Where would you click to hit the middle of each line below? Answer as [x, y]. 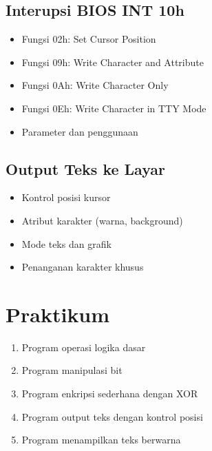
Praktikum [58, 314]
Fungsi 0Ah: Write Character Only [95, 85]
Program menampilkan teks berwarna [101, 440]
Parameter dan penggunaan [80, 131]
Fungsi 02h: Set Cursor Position [89, 39]
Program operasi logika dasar [84, 347]
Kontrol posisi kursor [66, 197]
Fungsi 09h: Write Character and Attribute [113, 62]
